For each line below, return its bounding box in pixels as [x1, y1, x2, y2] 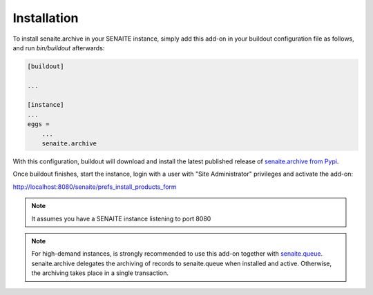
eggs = [27, 121, 50, 128]
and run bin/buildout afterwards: [12, 43, 105, 52]
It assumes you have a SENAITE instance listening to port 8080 [31, 214, 211, 223]
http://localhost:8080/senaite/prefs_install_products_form [12, 183, 177, 191]
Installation [12, 10, 79, 26]
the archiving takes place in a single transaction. [31, 269, 169, 277]
